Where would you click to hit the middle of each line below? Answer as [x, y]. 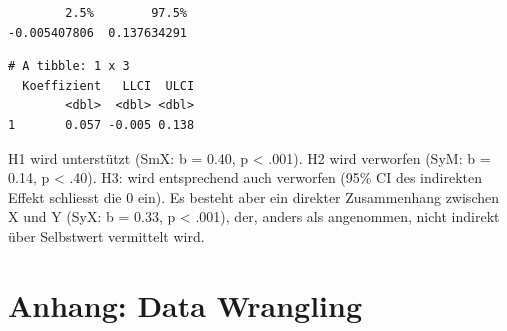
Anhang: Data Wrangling [185, 304]
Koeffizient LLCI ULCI [108, 85]
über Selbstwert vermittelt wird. [106, 235]
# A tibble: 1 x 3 [69, 66]
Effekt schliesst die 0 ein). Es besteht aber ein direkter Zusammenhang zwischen [253, 196]
